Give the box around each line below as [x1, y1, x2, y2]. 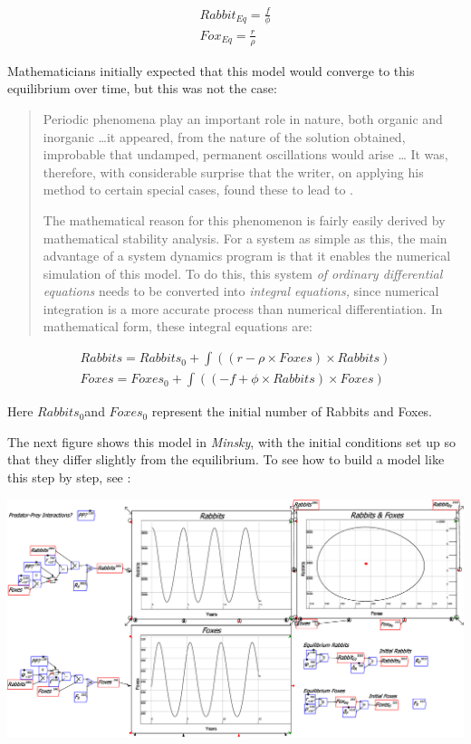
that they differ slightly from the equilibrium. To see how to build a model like [7, 450, 445, 469]
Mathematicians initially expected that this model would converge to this [7, 61, 415, 80]
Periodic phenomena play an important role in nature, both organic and [43, 109, 443, 128]
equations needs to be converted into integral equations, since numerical [43, 281, 439, 300]
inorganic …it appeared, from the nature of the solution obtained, [43, 127, 406, 146]
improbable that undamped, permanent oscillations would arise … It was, [43, 145, 448, 164]
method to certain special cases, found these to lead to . [43, 180, 353, 199]
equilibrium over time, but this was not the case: [7, 79, 277, 98]
